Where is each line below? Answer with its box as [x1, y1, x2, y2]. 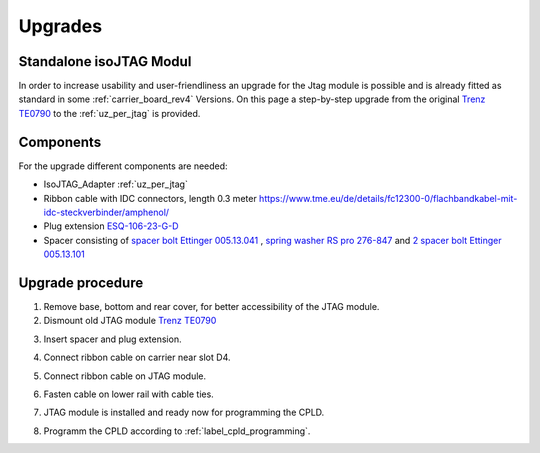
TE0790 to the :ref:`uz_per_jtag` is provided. [18, 107, 201, 119]
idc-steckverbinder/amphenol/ [43, 206, 170, 218]
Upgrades [18, 15, 103, 37]
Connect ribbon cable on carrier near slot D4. [43, 351, 231, 364]
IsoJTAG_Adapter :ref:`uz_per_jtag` [43, 178, 189, 190]
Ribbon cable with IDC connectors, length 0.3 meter [43, 192, 257, 204]
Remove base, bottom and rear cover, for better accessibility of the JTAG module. [43, 301, 380, 312]
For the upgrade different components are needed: [18, 160, 229, 172]
